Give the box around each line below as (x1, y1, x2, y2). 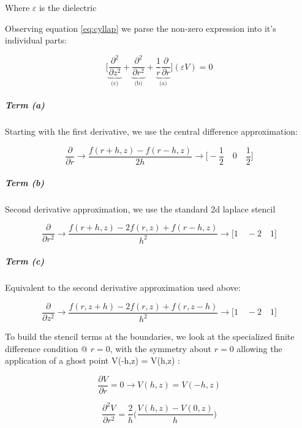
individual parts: (5, 34, 67, 47)
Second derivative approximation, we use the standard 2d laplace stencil (5, 202, 276, 215)
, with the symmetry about (110, 342, 212, 355)
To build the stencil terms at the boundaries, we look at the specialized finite (5, 330, 295, 343)
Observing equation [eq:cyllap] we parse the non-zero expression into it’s (5, 21, 276, 34)
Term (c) (5, 255, 45, 268)
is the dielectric (39, 1, 97, 13)
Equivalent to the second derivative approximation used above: (5, 281, 241, 294)
